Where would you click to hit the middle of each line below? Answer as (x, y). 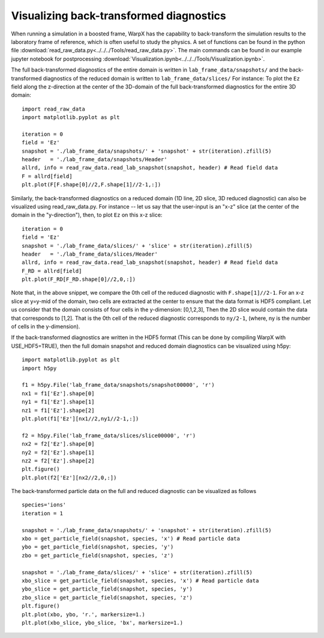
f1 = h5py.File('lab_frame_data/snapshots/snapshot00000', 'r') (118, 385)
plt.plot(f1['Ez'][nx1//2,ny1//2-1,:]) (80, 419)
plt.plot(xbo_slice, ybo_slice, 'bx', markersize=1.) (102, 623)
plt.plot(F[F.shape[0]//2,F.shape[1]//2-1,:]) (91, 185)
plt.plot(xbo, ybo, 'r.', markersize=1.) (83, 614)
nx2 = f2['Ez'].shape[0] (58, 444)
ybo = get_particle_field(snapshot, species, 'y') (98, 547)
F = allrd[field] (47, 176)
